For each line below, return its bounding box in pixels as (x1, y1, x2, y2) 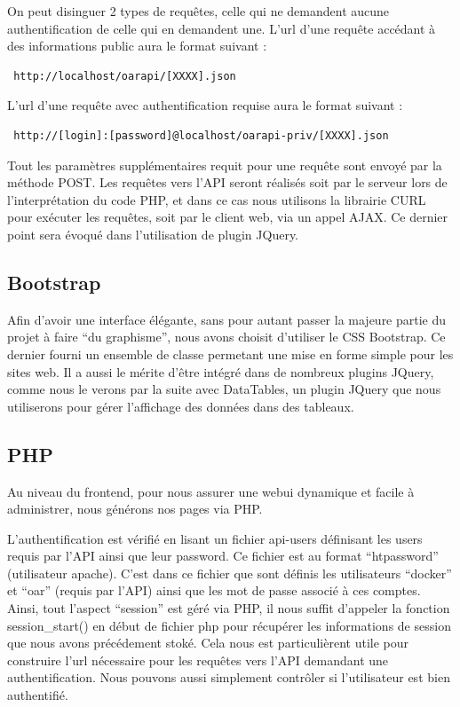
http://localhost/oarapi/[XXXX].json (13, 69, 236, 82)
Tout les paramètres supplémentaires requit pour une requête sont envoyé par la (7, 155, 442, 174)
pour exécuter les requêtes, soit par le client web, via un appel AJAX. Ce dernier (7, 208, 448, 226)
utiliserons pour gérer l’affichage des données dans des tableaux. (7, 397, 354, 415)
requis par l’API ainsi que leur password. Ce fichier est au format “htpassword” (7, 546, 439, 565)
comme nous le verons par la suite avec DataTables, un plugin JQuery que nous (7, 380, 441, 398)
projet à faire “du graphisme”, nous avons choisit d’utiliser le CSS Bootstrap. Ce (7, 327, 446, 346)
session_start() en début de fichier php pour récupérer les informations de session (7, 616, 451, 634)
